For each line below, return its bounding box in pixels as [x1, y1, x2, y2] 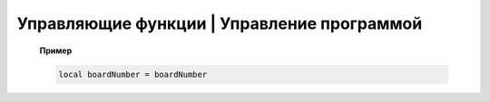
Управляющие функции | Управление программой [16, 14, 423, 33]
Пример [39, 45, 73, 56]
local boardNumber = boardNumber [58, 69, 208, 79]
